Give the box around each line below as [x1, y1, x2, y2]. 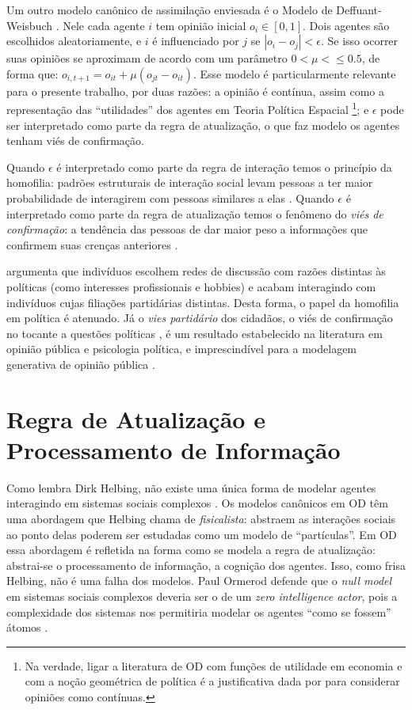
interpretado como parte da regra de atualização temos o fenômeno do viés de [6, 205, 383, 222]
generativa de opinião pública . [6, 355, 155, 372]
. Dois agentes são [303, 17, 390, 33]
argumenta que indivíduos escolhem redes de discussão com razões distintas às [6, 263, 386, 279]
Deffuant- [336, 2, 382, 17]
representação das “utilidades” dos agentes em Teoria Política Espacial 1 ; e [6, 99, 369, 118]
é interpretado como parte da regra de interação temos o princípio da [56, 158, 392, 175]
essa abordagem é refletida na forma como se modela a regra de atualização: [6, 541, 376, 558]
